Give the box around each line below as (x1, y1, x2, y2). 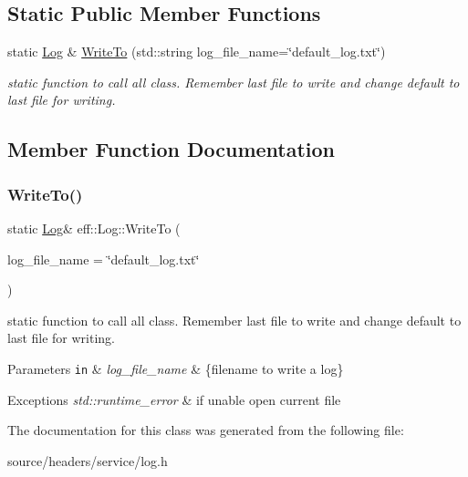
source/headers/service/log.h (7, 451, 168, 470)
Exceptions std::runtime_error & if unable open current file (7, 389, 341, 409)
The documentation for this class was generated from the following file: (7, 420, 404, 440)
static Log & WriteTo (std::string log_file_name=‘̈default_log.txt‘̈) (7, 42, 386, 61)
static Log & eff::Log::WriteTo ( (7, 218, 181, 237)
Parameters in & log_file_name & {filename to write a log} (7, 358, 344, 378)
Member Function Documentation (7, 135, 336, 163)
